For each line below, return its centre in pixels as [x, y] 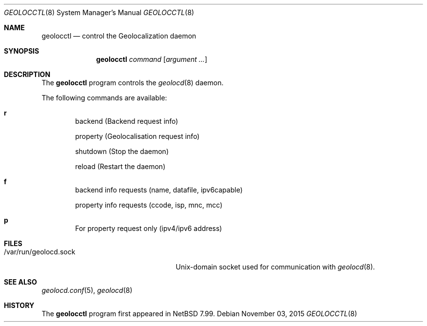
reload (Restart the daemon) [120, 166]
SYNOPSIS [22, 51]
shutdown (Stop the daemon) [122, 151]
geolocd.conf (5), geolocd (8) [87, 290]
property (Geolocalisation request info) [137, 136]
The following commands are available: [104, 98]
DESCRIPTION [27, 74]
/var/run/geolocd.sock [40, 252]
